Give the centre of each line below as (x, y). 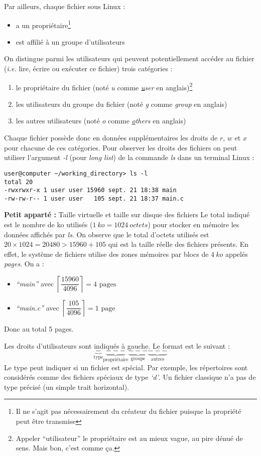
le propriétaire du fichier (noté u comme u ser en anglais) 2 (104, 86)
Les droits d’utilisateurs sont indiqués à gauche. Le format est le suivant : (117, 345)
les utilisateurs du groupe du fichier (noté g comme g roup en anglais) (121, 104)
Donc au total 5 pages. (39, 329)
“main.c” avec (37, 307)
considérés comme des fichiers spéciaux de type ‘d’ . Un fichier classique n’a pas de (130, 377)
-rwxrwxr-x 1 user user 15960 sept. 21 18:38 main (90, 190)
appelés (236, 254)
